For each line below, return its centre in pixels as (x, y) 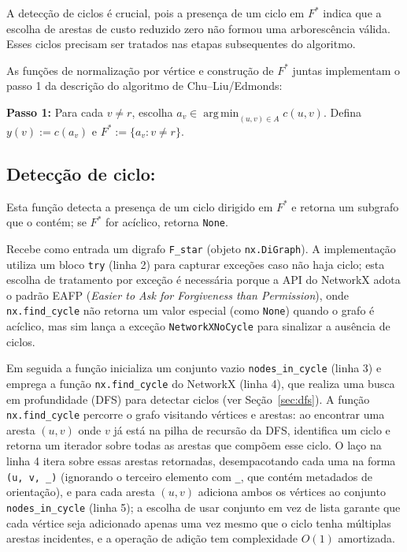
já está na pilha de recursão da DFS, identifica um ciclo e (252, 429)
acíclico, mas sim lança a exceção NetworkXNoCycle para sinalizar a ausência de (198, 326)
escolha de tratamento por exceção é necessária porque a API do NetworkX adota (203, 280)
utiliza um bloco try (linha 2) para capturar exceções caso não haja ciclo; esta (196, 264)
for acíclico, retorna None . (166, 222)
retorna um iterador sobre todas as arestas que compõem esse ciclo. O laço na (194, 445)
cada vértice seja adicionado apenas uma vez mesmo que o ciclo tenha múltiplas (199, 522)
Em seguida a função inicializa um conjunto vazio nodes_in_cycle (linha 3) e (194, 368)
